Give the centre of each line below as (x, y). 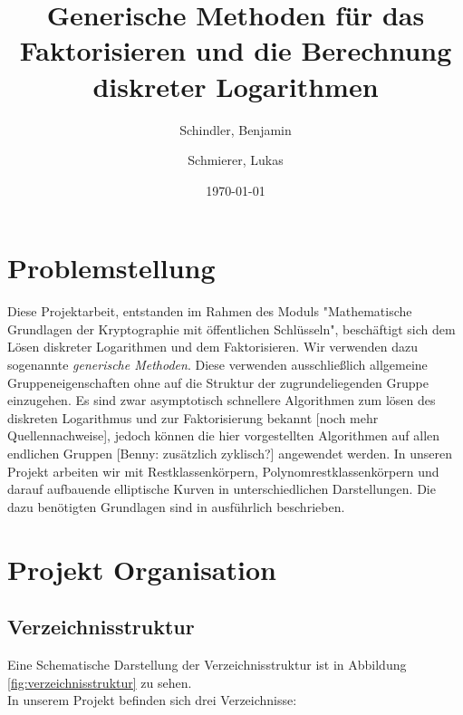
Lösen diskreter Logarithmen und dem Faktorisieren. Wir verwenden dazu (212, 347)
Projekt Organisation (142, 569)
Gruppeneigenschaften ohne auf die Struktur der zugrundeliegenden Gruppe (218, 382)
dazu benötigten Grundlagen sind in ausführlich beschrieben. (176, 506)
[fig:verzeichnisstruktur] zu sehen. (100, 682)
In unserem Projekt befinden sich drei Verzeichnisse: (152, 700)
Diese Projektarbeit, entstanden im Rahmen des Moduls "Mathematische (210, 311)
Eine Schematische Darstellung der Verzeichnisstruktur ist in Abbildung (207, 664)
